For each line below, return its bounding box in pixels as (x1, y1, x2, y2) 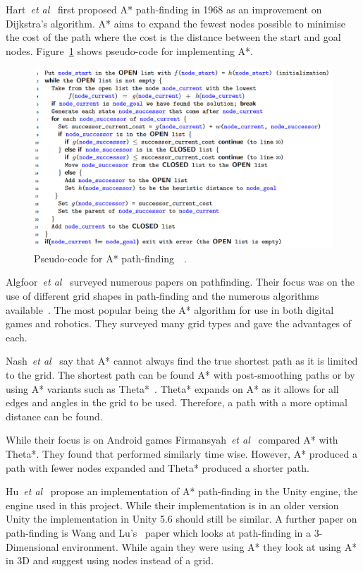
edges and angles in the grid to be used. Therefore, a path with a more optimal (6, 395, 347, 410)
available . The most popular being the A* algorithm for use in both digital (6, 302, 334, 317)
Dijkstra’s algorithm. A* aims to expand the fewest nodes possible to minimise (6, 16, 345, 30)
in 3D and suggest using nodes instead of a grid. (6, 553, 214, 568)
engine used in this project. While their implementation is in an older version (6, 497, 339, 512)
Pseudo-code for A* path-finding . (34, 250, 187, 265)
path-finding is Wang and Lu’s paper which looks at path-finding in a (6, 525, 312, 540)
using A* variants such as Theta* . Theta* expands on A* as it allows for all (6, 381, 339, 396)
